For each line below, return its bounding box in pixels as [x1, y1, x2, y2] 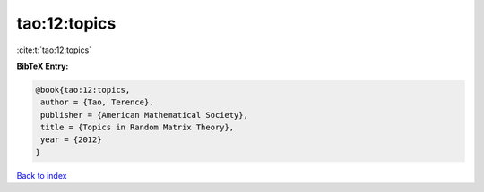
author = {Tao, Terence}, [40, 97, 154, 107]
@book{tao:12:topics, [35, 85, 131, 95]
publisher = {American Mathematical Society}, [40, 110, 248, 120]
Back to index [16, 170, 67, 180]
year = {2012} [40, 135, 102, 145]
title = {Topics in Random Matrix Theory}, [40, 122, 235, 133]
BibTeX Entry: [16, 61, 69, 71]
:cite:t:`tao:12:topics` [16, 45, 92, 55]
